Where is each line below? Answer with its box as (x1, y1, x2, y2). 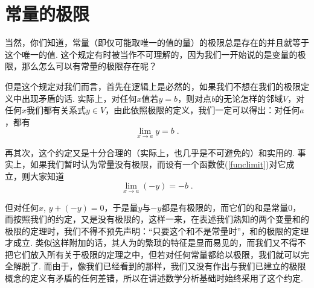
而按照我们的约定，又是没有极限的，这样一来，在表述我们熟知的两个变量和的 (5, 213, 309, 225)
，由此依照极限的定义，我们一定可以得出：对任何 (105, 104, 300, 116)
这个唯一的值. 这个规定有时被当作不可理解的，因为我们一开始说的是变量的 (5, 48, 298, 60)
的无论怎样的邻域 (215, 92, 283, 104)
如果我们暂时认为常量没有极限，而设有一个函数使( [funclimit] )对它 (30, 158, 286, 171)
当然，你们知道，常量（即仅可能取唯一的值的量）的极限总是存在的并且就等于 (5, 36, 309, 49)
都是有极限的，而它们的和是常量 (161, 201, 289, 213)
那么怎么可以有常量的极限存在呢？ (21, 60, 157, 72)
